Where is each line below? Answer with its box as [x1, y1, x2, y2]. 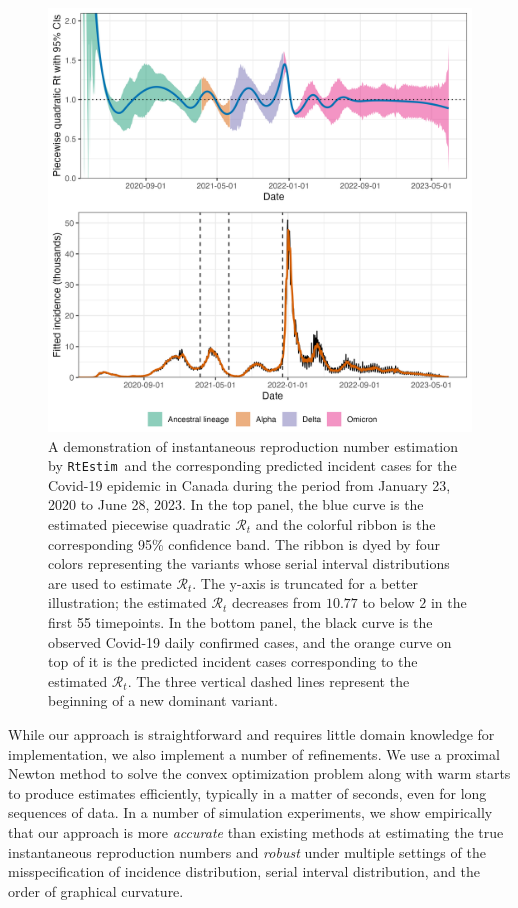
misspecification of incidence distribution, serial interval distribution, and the [8, 861, 480, 882]
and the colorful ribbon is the [255, 514, 436, 535]
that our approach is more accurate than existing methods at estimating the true [8, 821, 504, 842]
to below [362, 592, 415, 613]
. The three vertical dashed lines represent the [127, 670, 410, 691]
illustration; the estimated [48, 592, 207, 613]
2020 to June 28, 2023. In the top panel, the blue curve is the [48, 494, 424, 515]
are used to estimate [48, 572, 172, 593]
